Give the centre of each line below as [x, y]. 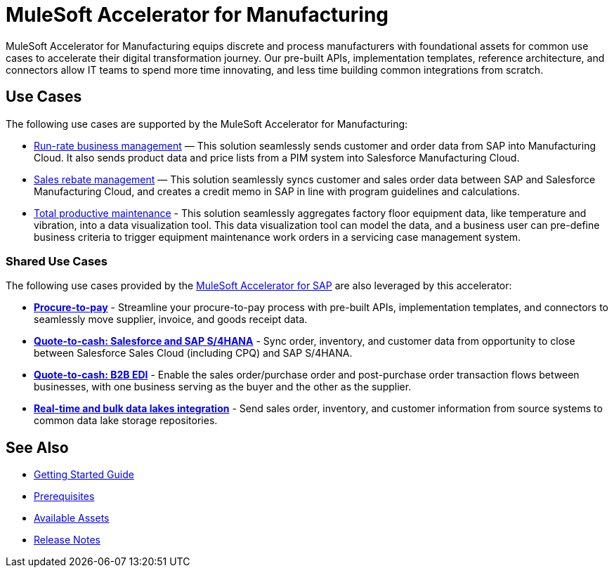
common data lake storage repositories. [126, 421]
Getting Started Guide [84, 475]
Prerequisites [64, 496]
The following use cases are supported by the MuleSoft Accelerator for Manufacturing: [207, 124]
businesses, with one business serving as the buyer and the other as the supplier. [223, 387]
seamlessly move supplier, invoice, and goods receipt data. [171, 320]
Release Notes [67, 540]
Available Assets [72, 518]
